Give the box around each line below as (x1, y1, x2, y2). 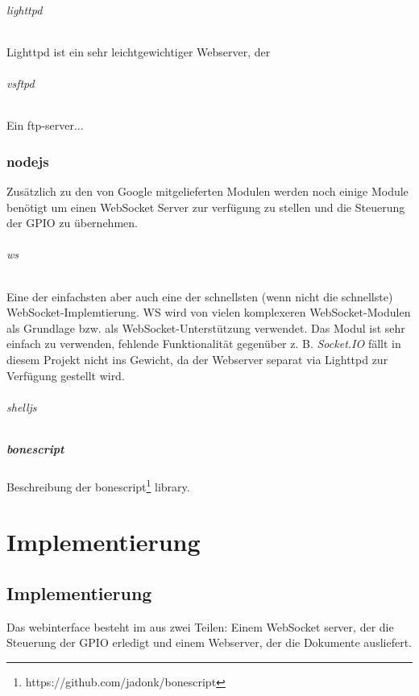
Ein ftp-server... (6, 117, 84, 134)
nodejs (6, 151, 49, 171)
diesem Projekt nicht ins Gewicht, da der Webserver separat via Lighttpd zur (6, 350, 388, 367)
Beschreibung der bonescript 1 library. (6, 475, 190, 495)
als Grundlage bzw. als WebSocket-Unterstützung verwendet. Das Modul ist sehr (6, 319, 405, 336)
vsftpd (6, 74, 35, 91)
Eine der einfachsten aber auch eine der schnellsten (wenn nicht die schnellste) (6, 288, 393, 304)
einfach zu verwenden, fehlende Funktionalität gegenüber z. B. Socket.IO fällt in (6, 335, 401, 352)
